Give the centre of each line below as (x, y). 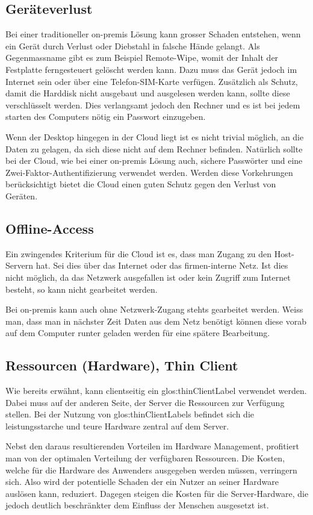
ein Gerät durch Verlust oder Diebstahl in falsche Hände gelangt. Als (133, 45)
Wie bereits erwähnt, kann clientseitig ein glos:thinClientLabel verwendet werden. (156, 391)
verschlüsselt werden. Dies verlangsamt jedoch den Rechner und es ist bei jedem (153, 105)
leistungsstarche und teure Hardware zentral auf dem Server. (117, 426)
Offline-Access (50, 228)
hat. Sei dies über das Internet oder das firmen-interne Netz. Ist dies (162, 265)
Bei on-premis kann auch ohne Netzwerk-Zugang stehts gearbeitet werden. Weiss (154, 309)
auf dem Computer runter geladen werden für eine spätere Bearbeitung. (138, 333)
